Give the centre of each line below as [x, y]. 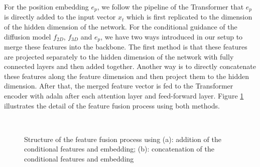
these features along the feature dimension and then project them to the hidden [127, 76]
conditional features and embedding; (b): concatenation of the [119, 149]
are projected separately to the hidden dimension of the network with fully [119, 56]
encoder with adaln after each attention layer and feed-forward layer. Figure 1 [124, 96]
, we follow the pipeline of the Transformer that [170, 6]
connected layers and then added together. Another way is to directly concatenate [130, 66]
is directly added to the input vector [60, 17]
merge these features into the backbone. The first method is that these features [126, 47]
